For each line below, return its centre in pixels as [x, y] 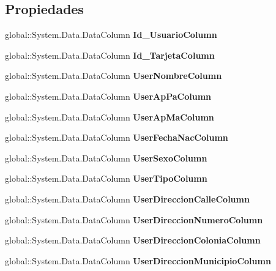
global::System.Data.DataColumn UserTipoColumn [106, 178]
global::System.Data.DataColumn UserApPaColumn [108, 96]
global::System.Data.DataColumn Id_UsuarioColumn [111, 35]
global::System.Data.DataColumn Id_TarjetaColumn [110, 55]
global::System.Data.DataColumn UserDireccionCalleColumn [127, 199]
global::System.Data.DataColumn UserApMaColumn [110, 117]
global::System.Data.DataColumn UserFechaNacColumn [117, 137]
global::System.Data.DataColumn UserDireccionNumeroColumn [134, 219]
